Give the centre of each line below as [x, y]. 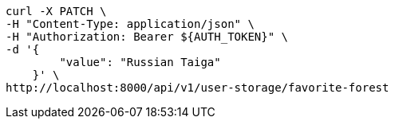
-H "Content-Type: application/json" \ [130, 24]
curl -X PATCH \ [56, 11]
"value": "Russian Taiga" [140, 62]
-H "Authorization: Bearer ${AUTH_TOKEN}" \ [147, 37]
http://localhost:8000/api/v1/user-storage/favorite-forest [197, 88]
